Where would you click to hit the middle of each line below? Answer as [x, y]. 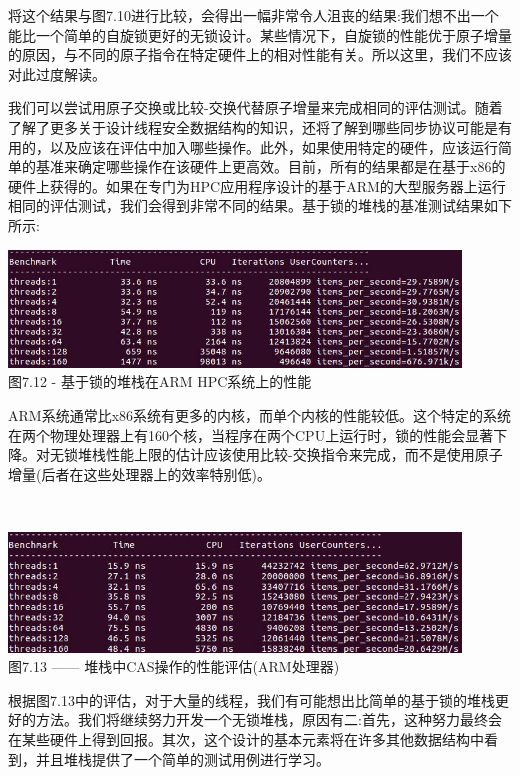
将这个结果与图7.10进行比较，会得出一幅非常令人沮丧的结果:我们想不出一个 [253, 15]
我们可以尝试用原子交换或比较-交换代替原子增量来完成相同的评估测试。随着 [255, 107]
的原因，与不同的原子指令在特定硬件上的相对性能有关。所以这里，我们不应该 [260, 54]
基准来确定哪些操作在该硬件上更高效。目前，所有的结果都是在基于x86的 [270, 166]
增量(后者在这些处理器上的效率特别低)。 [139, 473]
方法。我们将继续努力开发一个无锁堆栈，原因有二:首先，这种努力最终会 [268, 719]
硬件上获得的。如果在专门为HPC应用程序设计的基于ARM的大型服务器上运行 [257, 185]
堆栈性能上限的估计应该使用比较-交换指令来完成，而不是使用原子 [290, 454]
